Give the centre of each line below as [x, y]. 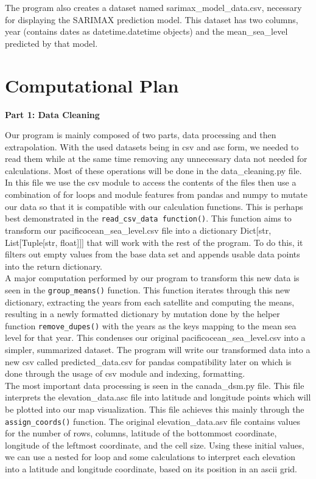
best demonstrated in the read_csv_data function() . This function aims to [148, 218]
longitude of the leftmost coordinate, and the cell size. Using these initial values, [155, 445]
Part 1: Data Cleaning [52, 114]
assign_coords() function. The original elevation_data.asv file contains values [153, 421]
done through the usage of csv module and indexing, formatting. [125, 373]
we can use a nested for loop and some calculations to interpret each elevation [150, 457]
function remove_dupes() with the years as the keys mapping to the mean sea [151, 325]
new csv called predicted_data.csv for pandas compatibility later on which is [148, 361]
